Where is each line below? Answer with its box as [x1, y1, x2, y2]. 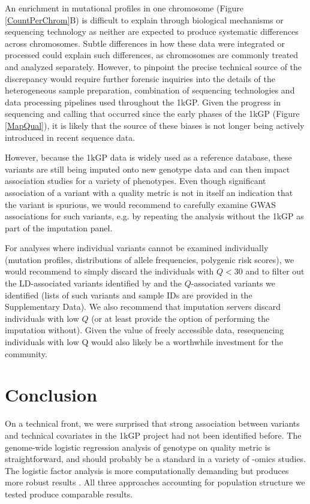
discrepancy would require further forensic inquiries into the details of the [5, 72, 275, 84]
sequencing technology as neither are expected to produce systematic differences [5, 25, 299, 38]
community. [5, 347, 47, 360]
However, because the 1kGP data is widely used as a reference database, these [5, 151, 292, 164]
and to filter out [245, 265, 305, 277]
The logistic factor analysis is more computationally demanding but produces [5, 464, 289, 476]
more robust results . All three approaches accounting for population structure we [5, 476, 305, 488]
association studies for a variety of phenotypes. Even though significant [5, 174, 266, 187]
